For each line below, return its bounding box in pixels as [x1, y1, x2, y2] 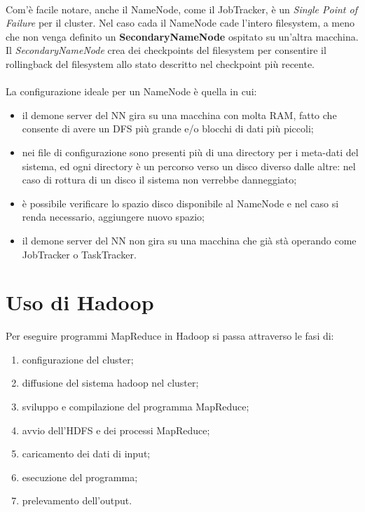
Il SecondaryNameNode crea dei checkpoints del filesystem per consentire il [6, 43, 326, 57]
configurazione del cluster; [22, 352, 134, 366]
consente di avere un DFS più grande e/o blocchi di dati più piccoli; [22, 121, 314, 136]
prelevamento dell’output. [22, 493, 132, 508]
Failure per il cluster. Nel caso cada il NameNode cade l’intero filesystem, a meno [6, 15, 355, 30]
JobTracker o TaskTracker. [22, 247, 137, 261]
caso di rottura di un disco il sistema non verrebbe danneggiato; [22, 172, 297, 187]
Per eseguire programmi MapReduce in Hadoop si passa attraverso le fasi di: [6, 328, 334, 343]
